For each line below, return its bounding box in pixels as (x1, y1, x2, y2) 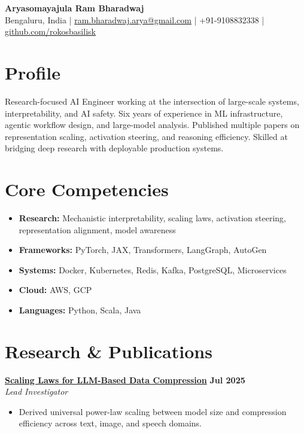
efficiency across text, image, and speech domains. (19, 417, 202, 429)
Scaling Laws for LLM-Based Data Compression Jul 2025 (5, 373, 245, 386)
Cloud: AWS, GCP (19, 283, 92, 296)
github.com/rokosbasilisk (5, 25, 96, 38)
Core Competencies (5, 177, 169, 202)
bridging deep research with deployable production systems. (5, 142, 224, 154)
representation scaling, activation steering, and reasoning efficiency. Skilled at (5, 130, 288, 142)
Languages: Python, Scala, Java (19, 303, 141, 316)
